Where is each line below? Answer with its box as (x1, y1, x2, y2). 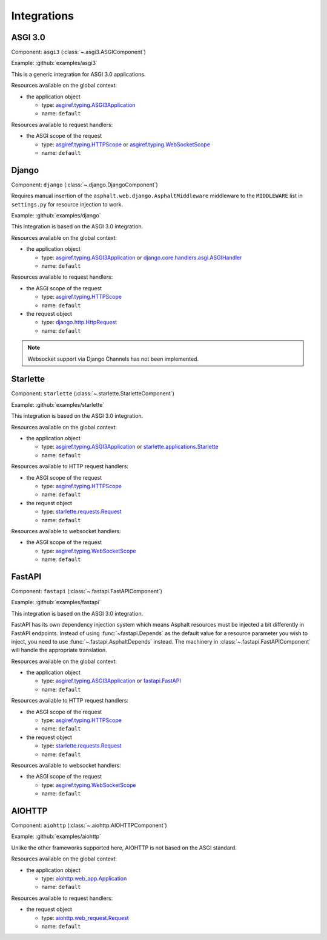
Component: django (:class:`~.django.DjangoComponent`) (11, 181, 159, 188)
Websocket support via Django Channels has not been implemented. (27, 355, 199, 363)
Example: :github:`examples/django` (11, 212, 101, 219)
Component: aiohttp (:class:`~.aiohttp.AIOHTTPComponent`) (11, 822, 168, 829)
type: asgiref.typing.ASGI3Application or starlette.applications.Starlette (41, 443, 219, 451)
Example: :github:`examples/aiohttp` (11, 833, 101, 840)
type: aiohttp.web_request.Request (41, 914, 130, 921)
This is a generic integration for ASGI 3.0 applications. (11, 70, 146, 78)
